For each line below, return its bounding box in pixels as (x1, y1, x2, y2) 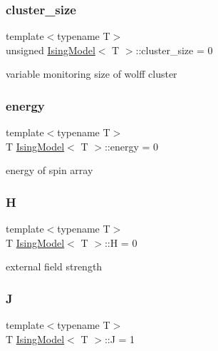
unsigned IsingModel (6, 42, 95, 57)
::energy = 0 (104, 138, 159, 153)
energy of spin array (6, 163, 93, 178)
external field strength (6, 259, 103, 274)
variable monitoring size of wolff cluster (6, 66, 177, 81)
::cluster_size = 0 (135, 42, 213, 57)
